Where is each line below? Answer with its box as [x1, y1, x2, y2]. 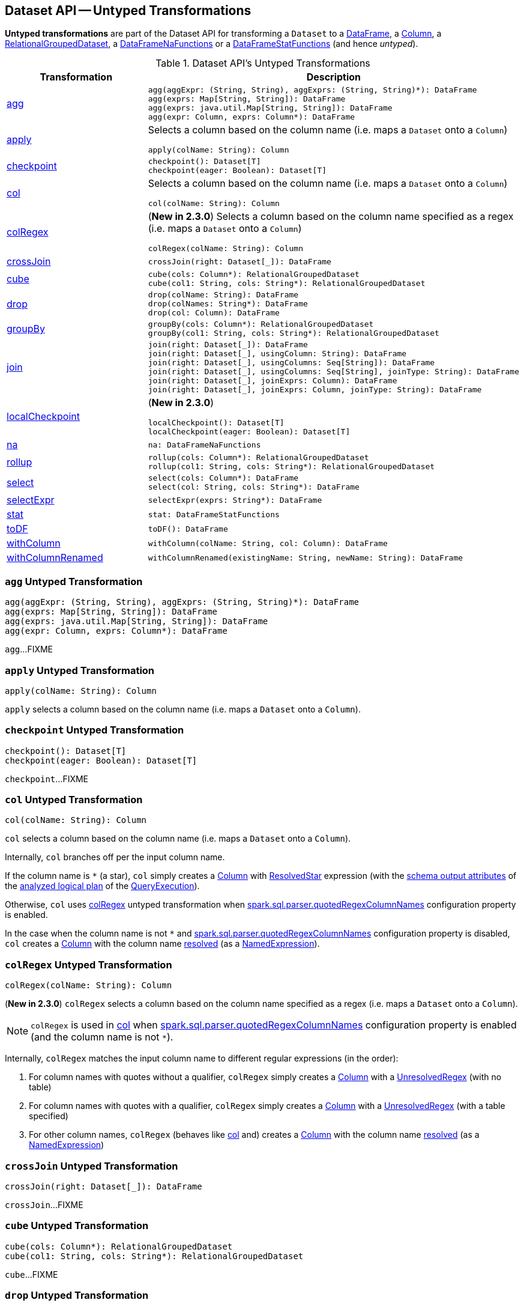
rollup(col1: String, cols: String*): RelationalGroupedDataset [148, 462, 435, 472]
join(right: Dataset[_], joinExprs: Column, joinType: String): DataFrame [148, 385, 482, 395]
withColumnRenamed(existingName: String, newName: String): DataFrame [148, 553, 463, 562]
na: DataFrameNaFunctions [148, 440, 261, 449]
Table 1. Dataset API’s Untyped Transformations [155, 57, 370, 70]
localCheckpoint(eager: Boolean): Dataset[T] [148, 427, 351, 437]
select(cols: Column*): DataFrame [148, 473, 299, 483]
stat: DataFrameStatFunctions [148, 509, 280, 519]
